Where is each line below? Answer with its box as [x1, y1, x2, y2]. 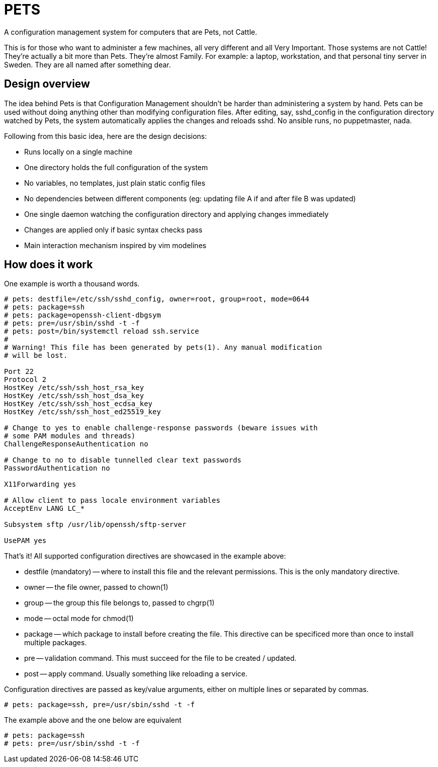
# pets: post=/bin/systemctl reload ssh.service [4, 327, 199, 336]
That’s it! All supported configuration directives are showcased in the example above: [4, 552, 286, 561]
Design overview [4, 78, 90, 91]
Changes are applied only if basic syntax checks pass [24, 225, 203, 234]
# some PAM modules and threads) [4, 432, 136, 440]
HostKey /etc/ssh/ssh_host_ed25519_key [4, 408, 161, 416]
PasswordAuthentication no [4, 464, 110, 473]
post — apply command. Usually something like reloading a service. [24, 669, 248, 678]
